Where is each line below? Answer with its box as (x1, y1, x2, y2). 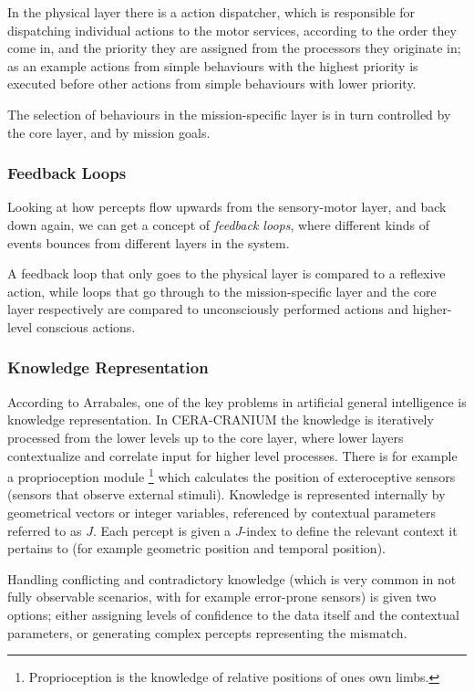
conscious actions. (36, 317, 136, 336)
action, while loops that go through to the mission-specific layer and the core (7, 281, 437, 300)
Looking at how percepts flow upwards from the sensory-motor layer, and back (7, 197, 447, 216)
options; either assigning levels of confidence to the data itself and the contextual (7, 604, 459, 624)
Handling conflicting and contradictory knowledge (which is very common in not (7, 569, 457, 588)
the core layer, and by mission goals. (7, 122, 211, 142)
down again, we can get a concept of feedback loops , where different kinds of (7, 215, 430, 234)
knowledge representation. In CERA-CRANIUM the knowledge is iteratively (7, 410, 434, 429)
